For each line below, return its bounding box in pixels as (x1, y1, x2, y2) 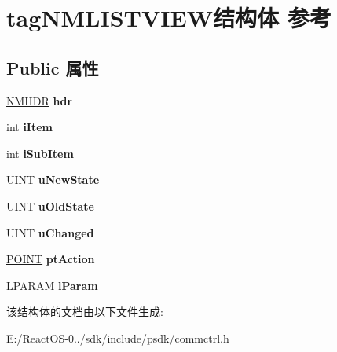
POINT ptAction (6, 251, 95, 267)
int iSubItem (6, 145, 74, 161)
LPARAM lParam (6, 277, 98, 293)
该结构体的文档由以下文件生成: (6, 303, 163, 320)
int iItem (6, 119, 53, 135)
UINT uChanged (6, 224, 94, 240)
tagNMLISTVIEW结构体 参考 (6, 2, 332, 34)
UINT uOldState (6, 197, 94, 214)
